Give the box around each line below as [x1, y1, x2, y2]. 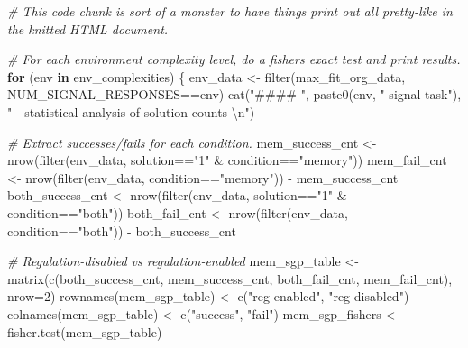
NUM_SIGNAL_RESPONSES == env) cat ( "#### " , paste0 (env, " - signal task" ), [7, 85, 462, 104]
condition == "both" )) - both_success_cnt [7, 221, 236, 240]
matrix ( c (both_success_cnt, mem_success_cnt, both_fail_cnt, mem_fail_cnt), [7, 269, 453, 288]
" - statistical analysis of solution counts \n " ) [7, 102, 255, 121]
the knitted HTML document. [7, 19, 169, 38]
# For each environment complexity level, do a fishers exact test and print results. [7, 50, 461, 69]
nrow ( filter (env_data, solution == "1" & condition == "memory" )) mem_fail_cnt [7, 151, 447, 169]
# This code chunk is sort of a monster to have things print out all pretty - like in [7, 2, 453, 20]
